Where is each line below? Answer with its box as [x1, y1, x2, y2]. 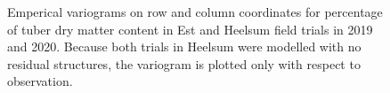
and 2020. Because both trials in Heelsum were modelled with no [7, 37, 362, 56]
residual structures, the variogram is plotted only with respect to [7, 54, 361, 73]
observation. [7, 72, 73, 90]
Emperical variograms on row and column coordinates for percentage [7, 3, 383, 20]
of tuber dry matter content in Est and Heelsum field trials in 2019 [7, 19, 373, 38]
